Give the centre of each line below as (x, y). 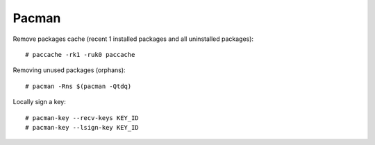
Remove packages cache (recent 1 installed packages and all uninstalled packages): (133, 39)
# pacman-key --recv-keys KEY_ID (82, 118)
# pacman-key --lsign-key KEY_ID (82, 127)
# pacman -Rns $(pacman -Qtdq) (78, 86)
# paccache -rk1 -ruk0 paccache (80, 54)
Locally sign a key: (39, 102)
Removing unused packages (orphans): (69, 70)
